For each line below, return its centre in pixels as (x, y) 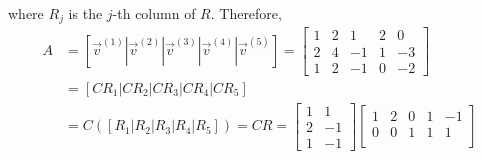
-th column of (154, 13)
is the (85, 13)
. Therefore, (246, 13)
